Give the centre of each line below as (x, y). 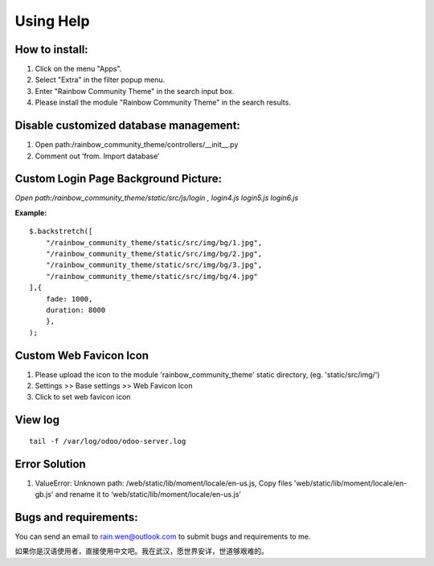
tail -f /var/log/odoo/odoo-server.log (108, 441)
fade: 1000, (69, 299)
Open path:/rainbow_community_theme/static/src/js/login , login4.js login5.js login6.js (157, 198)
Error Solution (50, 463)
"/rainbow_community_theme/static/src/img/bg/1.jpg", (154, 242)
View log (37, 420)
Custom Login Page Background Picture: (119, 179)
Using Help (52, 21)
